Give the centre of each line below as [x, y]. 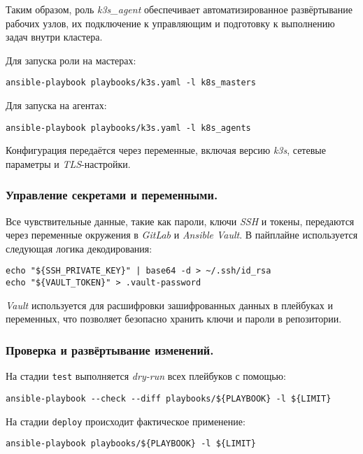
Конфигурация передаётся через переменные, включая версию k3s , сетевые [166, 150]
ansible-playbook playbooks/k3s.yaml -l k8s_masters [131, 83]
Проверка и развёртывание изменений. [110, 349]
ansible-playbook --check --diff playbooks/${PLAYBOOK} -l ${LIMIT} [169, 398]
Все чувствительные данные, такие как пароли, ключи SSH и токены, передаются [180, 221]
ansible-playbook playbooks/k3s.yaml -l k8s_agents [128, 128]
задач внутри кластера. [54, 37]
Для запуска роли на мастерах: [71, 60]
